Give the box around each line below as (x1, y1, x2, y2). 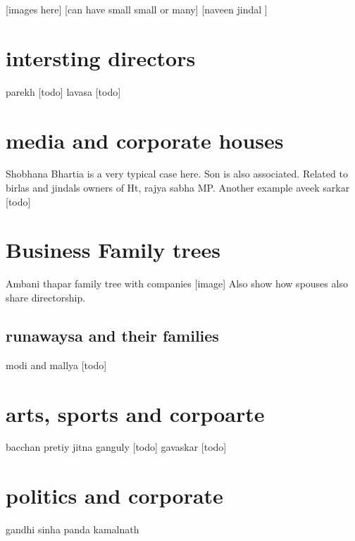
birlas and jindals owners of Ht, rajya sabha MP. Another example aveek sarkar (6, 180, 350, 195)
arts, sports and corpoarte (6, 399, 265, 428)
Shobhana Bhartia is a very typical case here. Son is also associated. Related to (6, 166, 348, 181)
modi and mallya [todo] (6, 357, 107, 372)
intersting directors (6, 43, 196, 72)
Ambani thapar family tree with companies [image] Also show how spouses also (6, 276, 348, 291)
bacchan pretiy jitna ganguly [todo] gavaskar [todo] (6, 440, 227, 454)
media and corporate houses (6, 125, 284, 154)
